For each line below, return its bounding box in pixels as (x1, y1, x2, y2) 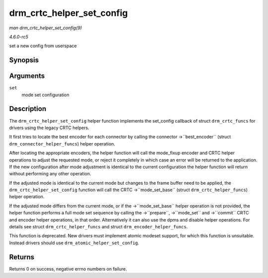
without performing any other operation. (9, 171, 91, 177)
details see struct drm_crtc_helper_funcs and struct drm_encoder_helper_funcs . (9, 224, 188, 230)
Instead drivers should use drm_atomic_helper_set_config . (9, 240, 139, 246)
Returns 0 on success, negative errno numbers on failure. (9, 266, 128, 272)
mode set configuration (21, 92, 69, 98)
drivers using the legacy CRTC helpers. (9, 125, 89, 131)
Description (9, 105, 47, 113)
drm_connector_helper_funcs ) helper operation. (9, 140, 115, 146)
